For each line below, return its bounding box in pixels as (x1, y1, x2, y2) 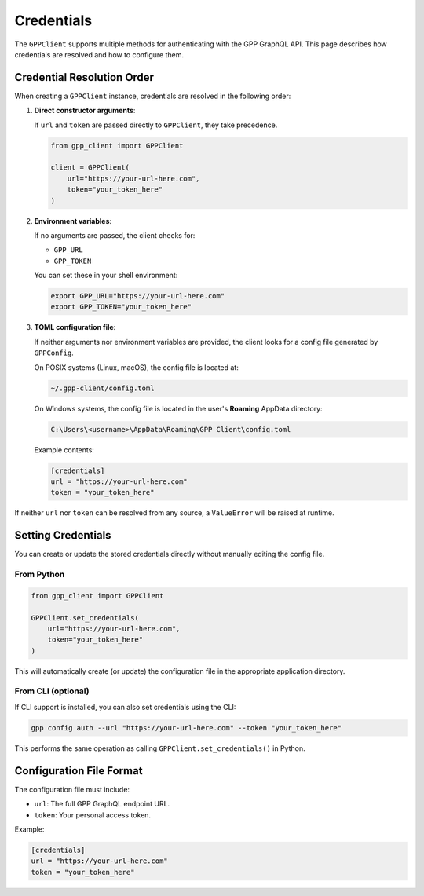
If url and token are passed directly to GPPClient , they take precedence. (34, 120, 278, 130)
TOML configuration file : (34, 323, 116, 332)
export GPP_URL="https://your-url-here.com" (50, 291, 225, 301)
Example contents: (34, 444, 94, 455)
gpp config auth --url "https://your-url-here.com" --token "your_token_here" (31, 723, 342, 732)
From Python (14, 569, 65, 580)
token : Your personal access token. (34, 810, 152, 820)
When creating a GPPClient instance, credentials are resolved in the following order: (14, 91, 291, 101)
